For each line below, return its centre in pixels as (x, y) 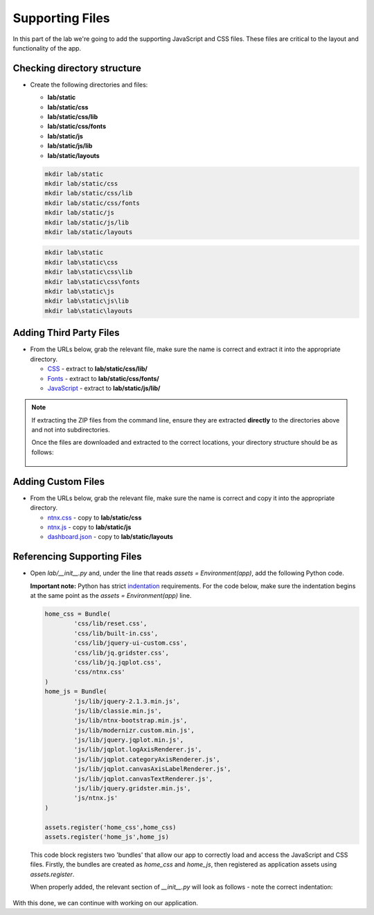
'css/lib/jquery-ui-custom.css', (131, 643)
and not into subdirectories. (71, 430)
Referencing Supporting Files (77, 557)
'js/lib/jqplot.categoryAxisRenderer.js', (147, 759)
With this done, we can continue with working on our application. (106, 903)
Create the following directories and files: (89, 85)
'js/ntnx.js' (96, 798)
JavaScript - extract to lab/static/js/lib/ (104, 388)
